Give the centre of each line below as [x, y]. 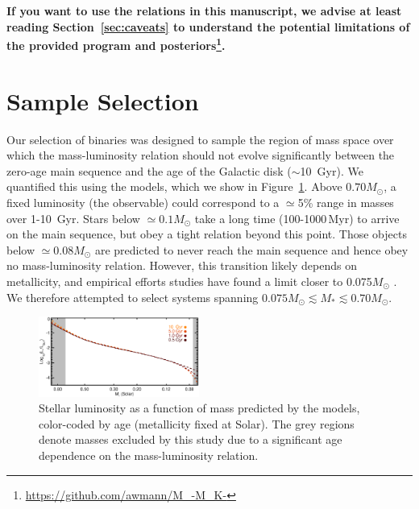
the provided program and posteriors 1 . [116, 44]
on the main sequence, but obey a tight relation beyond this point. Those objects [207, 234]
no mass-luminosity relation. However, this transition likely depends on [182, 265]
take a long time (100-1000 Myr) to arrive [297, 218]
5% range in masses [346, 202]
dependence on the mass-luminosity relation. [149, 455]
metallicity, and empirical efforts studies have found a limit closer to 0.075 [189, 281]
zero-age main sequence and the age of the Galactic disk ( [149, 170]
